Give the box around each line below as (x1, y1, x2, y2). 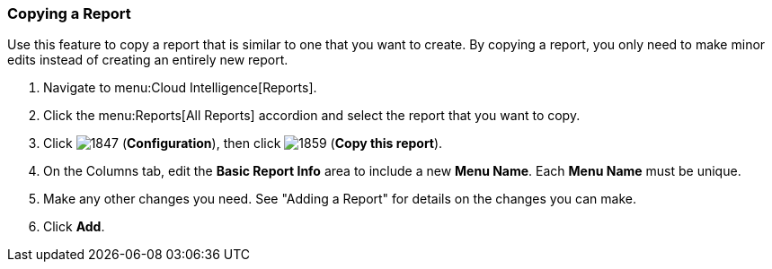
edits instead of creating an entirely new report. (7, 52, 288, 68)
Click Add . (43, 219, 105, 235)
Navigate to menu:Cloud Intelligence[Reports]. (43, 80, 317, 96)
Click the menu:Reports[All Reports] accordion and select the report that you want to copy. (43, 108, 581, 124)
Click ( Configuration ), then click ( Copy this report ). (43, 135, 443, 152)
